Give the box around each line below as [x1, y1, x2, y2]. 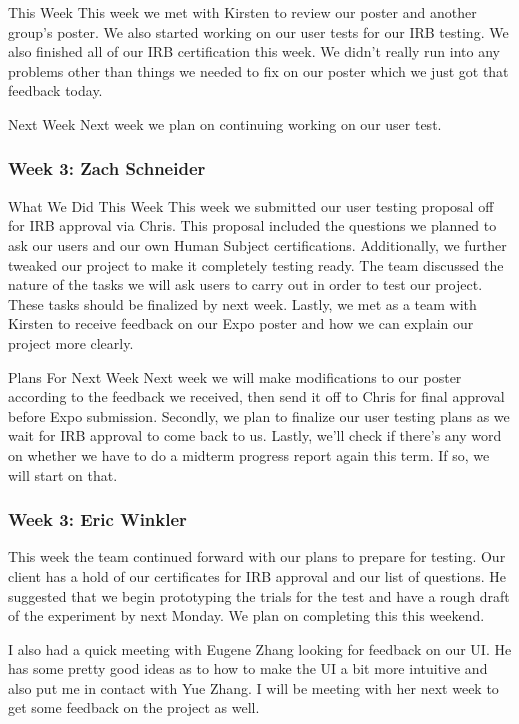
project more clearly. [8, 332, 134, 353]
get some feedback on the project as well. [8, 697, 260, 718]
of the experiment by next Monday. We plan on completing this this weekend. [8, 605, 485, 626]
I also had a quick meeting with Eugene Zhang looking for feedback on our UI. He [8, 638, 512, 659]
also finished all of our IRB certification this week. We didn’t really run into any [8, 41, 500, 62]
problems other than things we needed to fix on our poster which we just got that [8, 60, 509, 81]
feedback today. [8, 80, 103, 101]
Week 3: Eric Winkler [8, 507, 187, 532]
